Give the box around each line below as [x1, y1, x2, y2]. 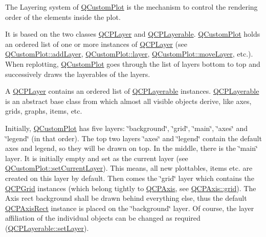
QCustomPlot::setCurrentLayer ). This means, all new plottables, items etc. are [5, 163, 253, 173]
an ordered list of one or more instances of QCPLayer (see [5, 38, 187, 49]
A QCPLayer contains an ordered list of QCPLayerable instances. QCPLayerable [5, 86, 259, 96]
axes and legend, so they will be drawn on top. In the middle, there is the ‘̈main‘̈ [5, 143, 258, 153]
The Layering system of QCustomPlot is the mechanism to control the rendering [5, 2, 258, 12]
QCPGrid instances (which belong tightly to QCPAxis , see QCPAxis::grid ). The [5, 182, 256, 193]
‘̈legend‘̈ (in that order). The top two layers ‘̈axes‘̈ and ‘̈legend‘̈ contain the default [5, 133, 262, 143]
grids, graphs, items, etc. [5, 106, 82, 116]
